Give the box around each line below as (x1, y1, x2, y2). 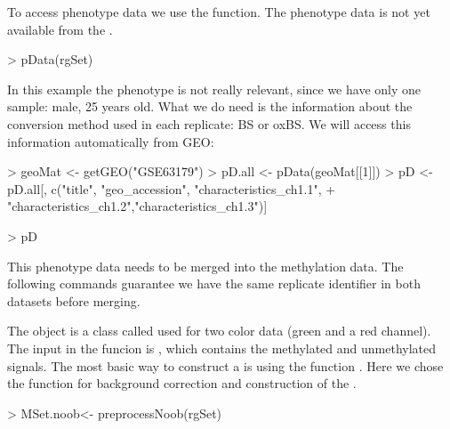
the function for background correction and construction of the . (7, 374, 357, 393)
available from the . (7, 20, 113, 38)
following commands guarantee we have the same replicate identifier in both (7, 274, 421, 293)
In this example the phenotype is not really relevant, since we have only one (7, 79, 421, 98)
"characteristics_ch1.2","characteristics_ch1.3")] (7, 197, 268, 215)
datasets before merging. (7, 291, 141, 310)
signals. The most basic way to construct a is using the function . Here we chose (7, 356, 444, 375)
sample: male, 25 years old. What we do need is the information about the (7, 97, 413, 116)
